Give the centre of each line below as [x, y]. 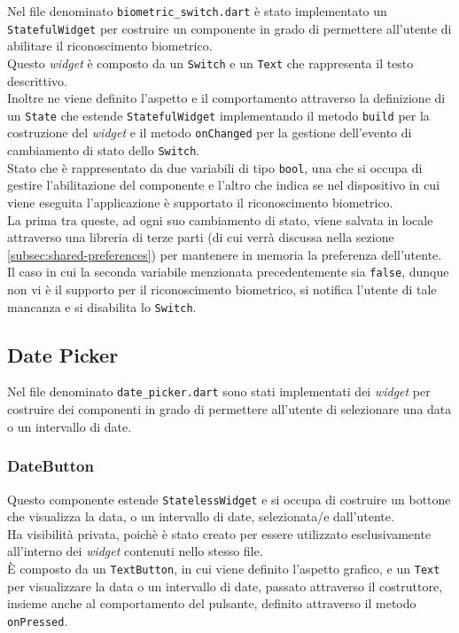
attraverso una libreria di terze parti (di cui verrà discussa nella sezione [201, 237]
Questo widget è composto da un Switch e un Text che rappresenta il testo [210, 63]
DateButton [51, 466]
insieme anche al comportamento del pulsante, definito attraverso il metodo [212, 603]
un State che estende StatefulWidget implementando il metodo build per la [218, 115]
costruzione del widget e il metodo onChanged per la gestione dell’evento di [210, 133]
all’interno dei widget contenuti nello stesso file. [135, 551]
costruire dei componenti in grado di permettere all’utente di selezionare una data [229, 409]
